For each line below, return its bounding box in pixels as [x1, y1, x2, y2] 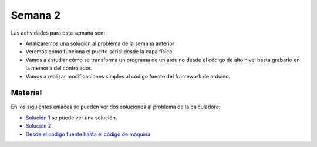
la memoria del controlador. [25, 64, 92, 71]
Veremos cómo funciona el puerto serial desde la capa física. [25, 48, 174, 55]
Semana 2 [11, 9, 61, 22]
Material [11, 88, 42, 98]
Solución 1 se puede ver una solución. [25, 114, 117, 121]
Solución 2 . [25, 122, 53, 129]
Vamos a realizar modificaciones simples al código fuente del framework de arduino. [25, 73, 231, 80]
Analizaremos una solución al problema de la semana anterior [25, 40, 175, 47]
